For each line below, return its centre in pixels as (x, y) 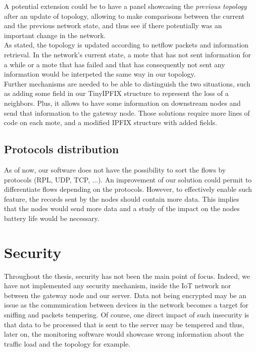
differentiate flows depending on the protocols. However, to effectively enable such (128, 189)
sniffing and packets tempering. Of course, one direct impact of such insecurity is (127, 314)
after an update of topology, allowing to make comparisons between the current (125, 16)
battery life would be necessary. (52, 218)
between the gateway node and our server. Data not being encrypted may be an (125, 295)
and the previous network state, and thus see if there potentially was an (113, 25)
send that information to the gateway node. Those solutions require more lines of (127, 112)
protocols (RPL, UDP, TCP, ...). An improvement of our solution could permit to (128, 179)
